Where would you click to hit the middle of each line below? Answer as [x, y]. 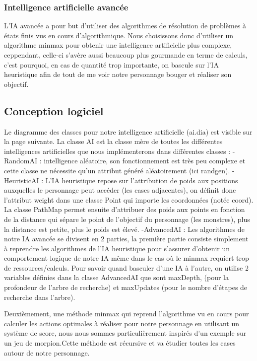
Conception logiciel [54, 110]
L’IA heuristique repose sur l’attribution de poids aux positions [142, 180]
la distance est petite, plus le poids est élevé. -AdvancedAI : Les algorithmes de [124, 229]
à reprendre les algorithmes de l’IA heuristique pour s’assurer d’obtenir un [117, 248]
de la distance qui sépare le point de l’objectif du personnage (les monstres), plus [127, 219]
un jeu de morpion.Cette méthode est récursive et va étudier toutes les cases [120, 343]
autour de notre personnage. [47, 352]
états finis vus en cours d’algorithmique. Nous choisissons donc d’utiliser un [119, 35]
